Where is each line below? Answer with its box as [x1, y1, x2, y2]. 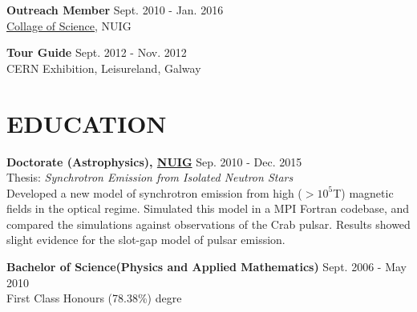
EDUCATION [6, 106, 167, 139]
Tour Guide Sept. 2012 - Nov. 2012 [6, 44, 187, 61]
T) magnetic [333, 184, 394, 201]
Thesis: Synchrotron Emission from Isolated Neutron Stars [6, 169, 294, 186]
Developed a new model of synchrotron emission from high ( [6, 184, 302, 201]
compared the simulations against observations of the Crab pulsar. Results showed [6, 215, 411, 232]
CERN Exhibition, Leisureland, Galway [6, 59, 201, 76]
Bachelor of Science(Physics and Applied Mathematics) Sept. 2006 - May [6, 258, 407, 275]
